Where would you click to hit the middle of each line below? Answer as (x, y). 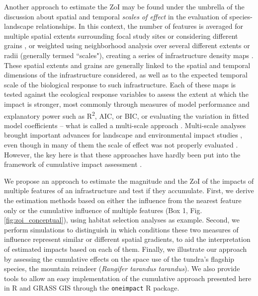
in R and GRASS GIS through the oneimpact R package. (92, 288)
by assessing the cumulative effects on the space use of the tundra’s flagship (119, 259)
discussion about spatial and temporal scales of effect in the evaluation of (116, 16)
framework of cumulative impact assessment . (73, 164)
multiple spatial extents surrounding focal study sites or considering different (121, 36)
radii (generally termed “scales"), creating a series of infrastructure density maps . (129, 55)
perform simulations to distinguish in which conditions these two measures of (121, 229)
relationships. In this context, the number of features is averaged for (139, 26)
